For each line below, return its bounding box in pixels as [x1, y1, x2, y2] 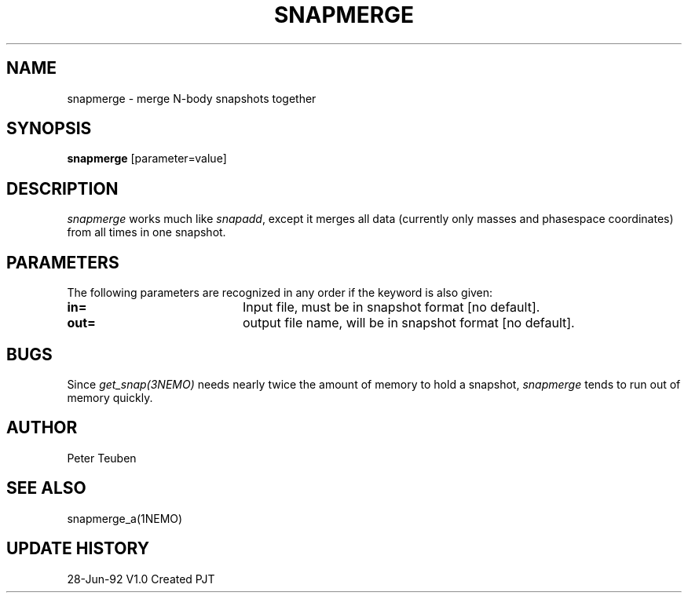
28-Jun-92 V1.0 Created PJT [67, 572, 215, 586]
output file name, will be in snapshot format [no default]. [242, 315, 575, 331]
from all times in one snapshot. [67, 225, 226, 239]
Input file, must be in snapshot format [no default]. [242, 299, 540, 316]
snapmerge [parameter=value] [67, 152, 227, 166]
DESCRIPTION [6, 178, 119, 199]
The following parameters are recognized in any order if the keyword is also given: [67, 286, 493, 300]
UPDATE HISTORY [6, 539, 150, 559]
